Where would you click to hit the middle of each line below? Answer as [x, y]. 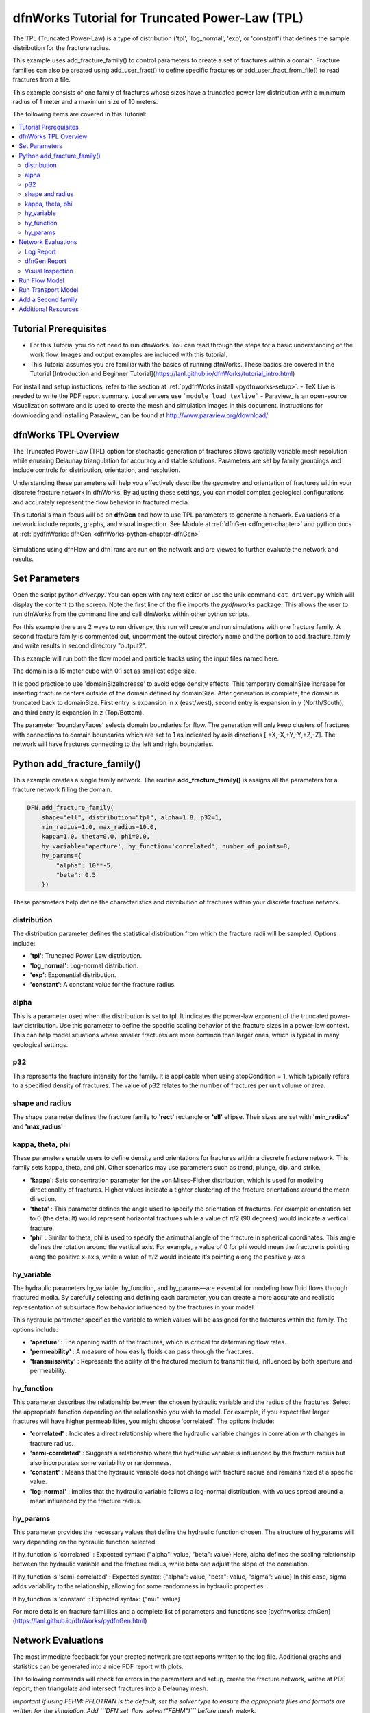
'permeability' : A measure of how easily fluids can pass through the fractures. [141, 1352]
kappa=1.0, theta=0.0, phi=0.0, [96, 837]
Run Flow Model [41, 280]
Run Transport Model [49, 290]
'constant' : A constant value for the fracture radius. [103, 985]
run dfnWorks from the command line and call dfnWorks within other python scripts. [131, 614]
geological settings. [40, 1044]
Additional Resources [49, 309]
